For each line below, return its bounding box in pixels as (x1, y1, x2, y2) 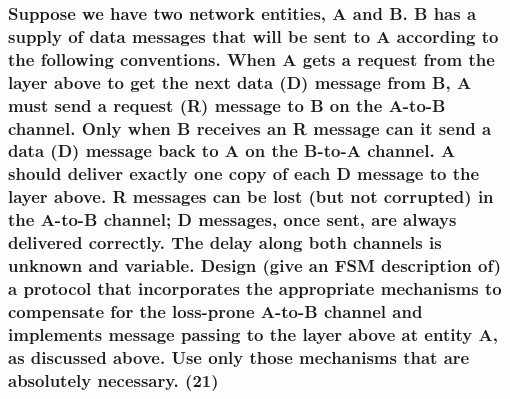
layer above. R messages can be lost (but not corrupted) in (8, 184, 494, 209)
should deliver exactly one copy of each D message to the (8, 161, 480, 186)
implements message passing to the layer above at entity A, (8, 321, 498, 346)
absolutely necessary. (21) (8, 367, 219, 392)
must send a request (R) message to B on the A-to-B (8, 92, 446, 117)
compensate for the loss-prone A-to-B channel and (8, 298, 423, 323)
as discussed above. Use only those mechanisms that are (8, 344, 470, 369)
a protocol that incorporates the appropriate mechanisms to (8, 275, 502, 300)
